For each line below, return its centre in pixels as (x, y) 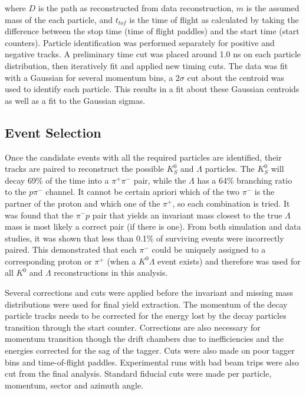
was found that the (39, 215)
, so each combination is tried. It (231, 203)
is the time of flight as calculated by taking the (214, 19)
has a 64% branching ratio (245, 180)
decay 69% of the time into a (57, 180)
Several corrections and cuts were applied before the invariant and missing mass (149, 293)
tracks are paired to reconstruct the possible (84, 169)
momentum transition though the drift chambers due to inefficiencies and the (144, 339)
